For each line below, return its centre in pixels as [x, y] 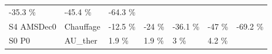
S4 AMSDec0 [33, 26]
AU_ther [81, 40]
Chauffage [82, 26]
